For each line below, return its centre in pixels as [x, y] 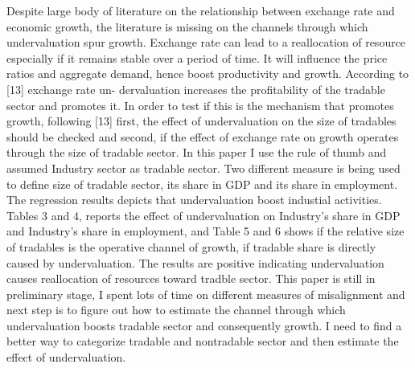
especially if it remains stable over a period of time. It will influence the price [197, 57]
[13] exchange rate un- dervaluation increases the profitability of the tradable [196, 89]
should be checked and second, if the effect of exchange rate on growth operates [203, 136]
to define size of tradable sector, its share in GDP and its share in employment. [202, 184]
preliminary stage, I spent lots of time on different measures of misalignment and [206, 294]
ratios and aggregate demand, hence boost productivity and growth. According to [208, 74]
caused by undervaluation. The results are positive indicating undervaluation [195, 262]
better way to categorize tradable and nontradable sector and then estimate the [203, 341]
